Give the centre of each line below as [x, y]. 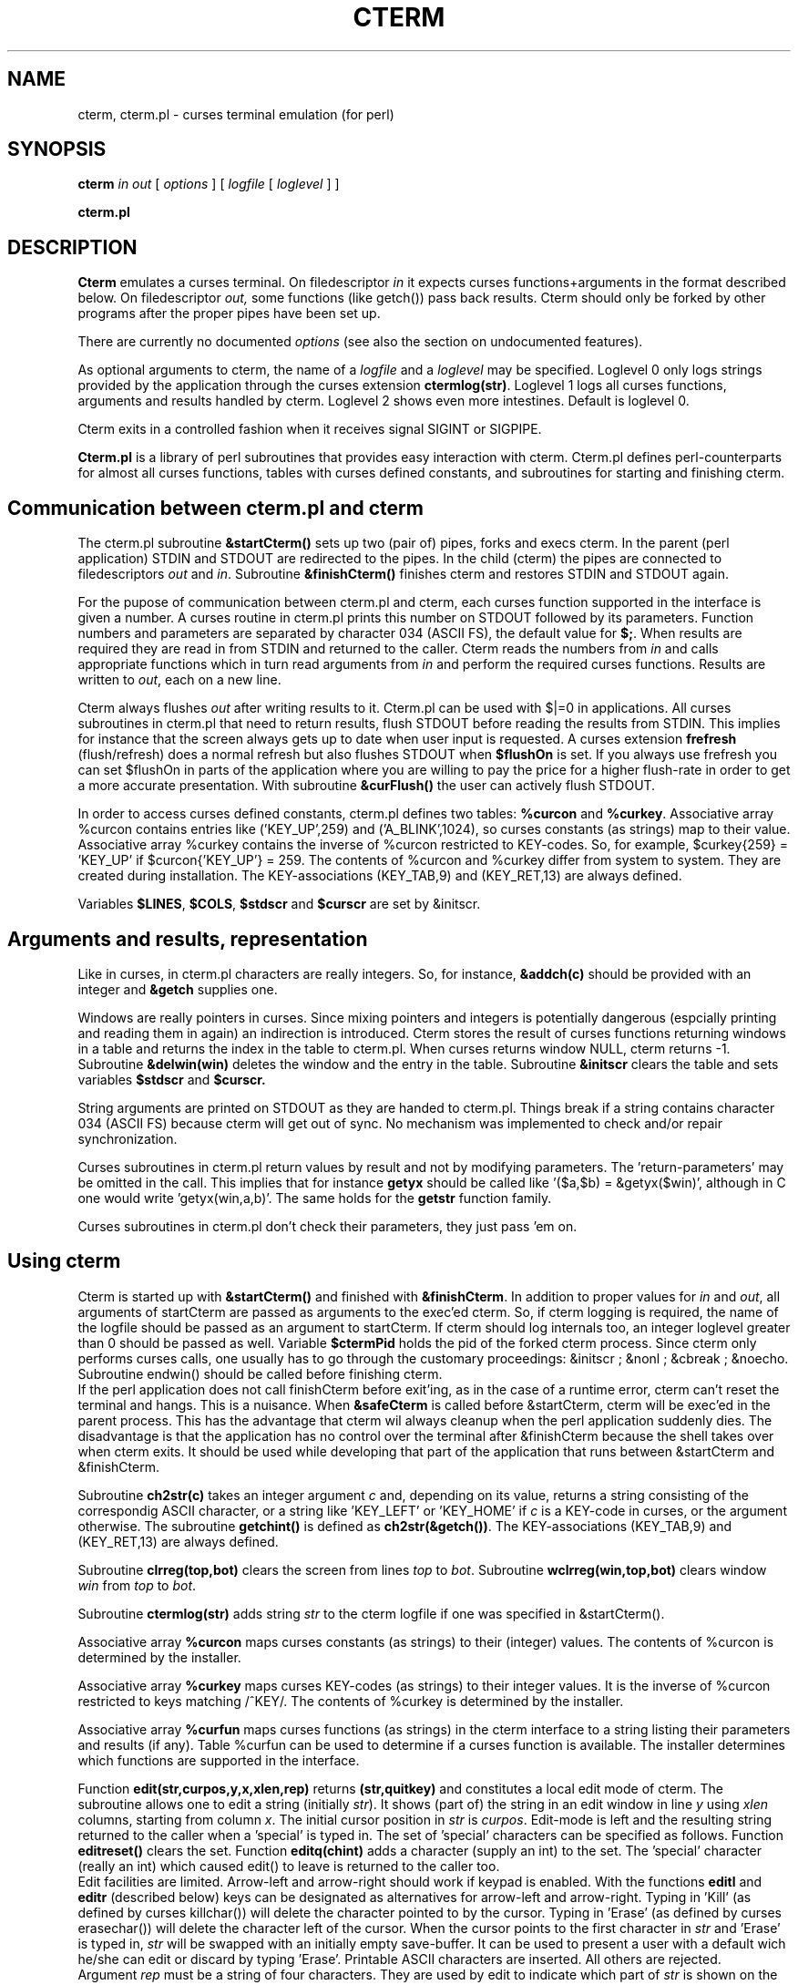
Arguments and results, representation [188, 939]
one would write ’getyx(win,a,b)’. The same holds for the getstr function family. [315, 1198]
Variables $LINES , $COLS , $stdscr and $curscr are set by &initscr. [279, 904]
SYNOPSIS [57, 149]
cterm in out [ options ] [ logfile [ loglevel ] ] [209, 184]
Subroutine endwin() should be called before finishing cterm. [260, 1373]
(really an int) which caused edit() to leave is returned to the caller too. [289, 1866]
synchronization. [128, 1138]
